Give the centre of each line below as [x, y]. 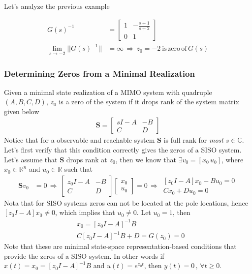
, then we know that [146, 159]
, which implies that [85, 212]
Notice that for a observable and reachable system [79, 140]
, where [232, 159]
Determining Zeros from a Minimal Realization [99, 74]
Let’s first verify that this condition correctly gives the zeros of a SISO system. [123, 150]
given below [22, 111]
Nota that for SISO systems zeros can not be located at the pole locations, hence [126, 202]
